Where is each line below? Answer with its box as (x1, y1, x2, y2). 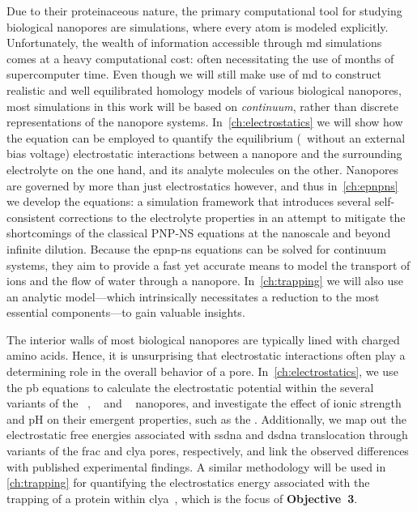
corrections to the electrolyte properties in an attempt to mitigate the (59, 208, 406, 225)
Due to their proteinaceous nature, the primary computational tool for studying (6, 2, 402, 19)
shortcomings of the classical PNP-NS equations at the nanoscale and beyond (6, 224, 391, 241)
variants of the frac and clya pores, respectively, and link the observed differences (6, 442, 409, 459)
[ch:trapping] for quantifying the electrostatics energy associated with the (6, 474, 370, 491)
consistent (6, 208, 56, 225)
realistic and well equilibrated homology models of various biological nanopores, (6, 81, 402, 98)
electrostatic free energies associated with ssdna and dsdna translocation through (6, 426, 408, 443)
